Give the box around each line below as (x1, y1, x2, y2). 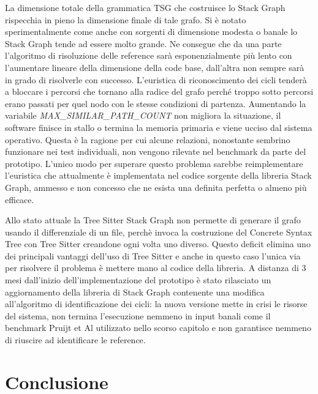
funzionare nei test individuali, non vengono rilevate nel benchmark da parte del (5, 145, 306, 158)
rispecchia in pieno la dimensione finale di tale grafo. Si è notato (5, 13, 246, 26)
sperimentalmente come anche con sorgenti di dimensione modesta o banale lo (5, 25, 298, 38)
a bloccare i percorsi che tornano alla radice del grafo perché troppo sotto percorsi (5, 85, 314, 98)
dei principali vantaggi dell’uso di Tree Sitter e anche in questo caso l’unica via (5, 249, 301, 262)
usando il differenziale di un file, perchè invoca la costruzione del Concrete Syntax (5, 225, 312, 238)
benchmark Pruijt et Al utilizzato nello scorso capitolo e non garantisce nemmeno (5, 321, 311, 334)
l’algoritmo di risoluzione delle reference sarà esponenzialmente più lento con (5, 49, 292, 62)
